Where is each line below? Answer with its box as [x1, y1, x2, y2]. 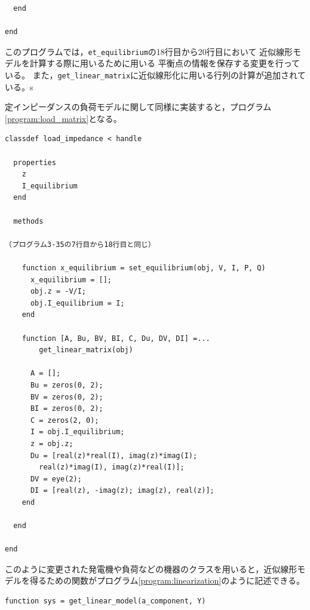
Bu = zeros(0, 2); [30, 380, 103, 389]
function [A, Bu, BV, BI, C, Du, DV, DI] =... [22, 334, 210, 343]
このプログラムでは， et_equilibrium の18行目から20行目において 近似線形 [5, 45, 293, 57]
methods [13, 216, 44, 225]
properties [13, 158, 56, 167]
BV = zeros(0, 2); [30, 392, 103, 401]
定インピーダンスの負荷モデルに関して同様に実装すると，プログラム [5, 100, 272, 113]
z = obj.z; [30, 439, 73, 448]
